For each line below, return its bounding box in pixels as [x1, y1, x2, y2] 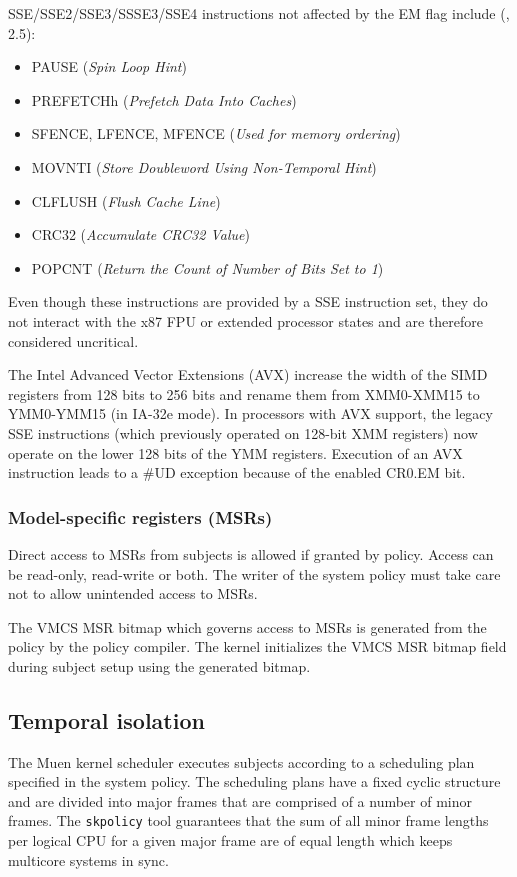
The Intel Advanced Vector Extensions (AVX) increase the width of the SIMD [8, 364, 488, 385]
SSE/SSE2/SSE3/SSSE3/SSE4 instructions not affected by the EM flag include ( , [8, 3, 510, 23]
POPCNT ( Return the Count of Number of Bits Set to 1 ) [31, 257, 384, 278]
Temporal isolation [8, 704, 205, 735]
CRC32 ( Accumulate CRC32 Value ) [31, 224, 250, 245]
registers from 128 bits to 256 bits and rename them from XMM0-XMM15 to [8, 383, 480, 404]
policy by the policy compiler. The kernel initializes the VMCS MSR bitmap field [8, 636, 507, 657]
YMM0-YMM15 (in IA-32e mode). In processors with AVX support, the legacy [8, 403, 493, 424]
